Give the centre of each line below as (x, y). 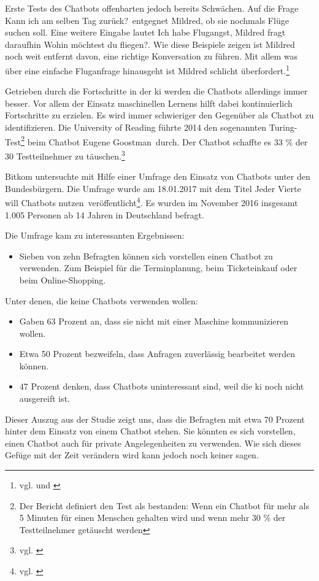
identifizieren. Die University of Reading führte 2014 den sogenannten (136, 127)
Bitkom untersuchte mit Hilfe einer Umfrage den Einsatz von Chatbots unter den (158, 176)
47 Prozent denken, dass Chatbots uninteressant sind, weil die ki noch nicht (162, 386)
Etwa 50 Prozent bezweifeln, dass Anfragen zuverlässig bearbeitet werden (157, 354)
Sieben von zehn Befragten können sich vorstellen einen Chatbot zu (146, 256)
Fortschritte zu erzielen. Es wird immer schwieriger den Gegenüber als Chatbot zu (159, 115)
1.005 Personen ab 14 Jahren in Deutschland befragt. (105, 214)
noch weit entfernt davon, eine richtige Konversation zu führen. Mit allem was (152, 56)
